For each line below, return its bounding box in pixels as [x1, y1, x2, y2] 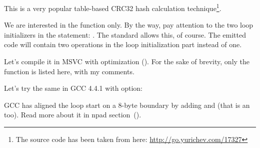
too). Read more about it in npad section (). [4, 109, 141, 120]
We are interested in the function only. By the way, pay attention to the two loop [4, 20, 253, 30]
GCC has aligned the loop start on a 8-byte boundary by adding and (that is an [4, 99, 250, 110]
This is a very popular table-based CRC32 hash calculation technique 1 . [4, 2, 221, 13]
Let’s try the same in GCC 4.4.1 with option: [4, 83, 142, 93]
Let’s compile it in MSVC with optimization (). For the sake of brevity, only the [4, 56, 250, 67]
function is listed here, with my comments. [4, 66, 134, 76]
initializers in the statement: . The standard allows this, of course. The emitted [4, 29, 246, 40]
